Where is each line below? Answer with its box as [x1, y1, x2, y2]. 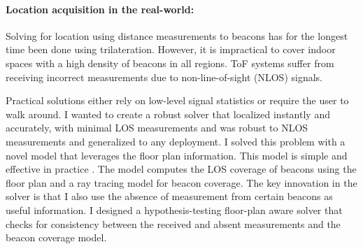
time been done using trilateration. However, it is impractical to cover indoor [6, 42, 336, 57]
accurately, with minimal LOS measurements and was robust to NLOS [6, 120, 308, 135]
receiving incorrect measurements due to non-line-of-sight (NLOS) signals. [6, 69, 322, 84]
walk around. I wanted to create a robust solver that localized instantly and [6, 106, 330, 121]
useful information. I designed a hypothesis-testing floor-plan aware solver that [6, 202, 343, 217]
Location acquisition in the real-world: [6, 1, 194, 16]
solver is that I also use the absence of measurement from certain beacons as [6, 189, 333, 204]
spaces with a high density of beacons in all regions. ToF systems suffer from [6, 55, 334, 70]
